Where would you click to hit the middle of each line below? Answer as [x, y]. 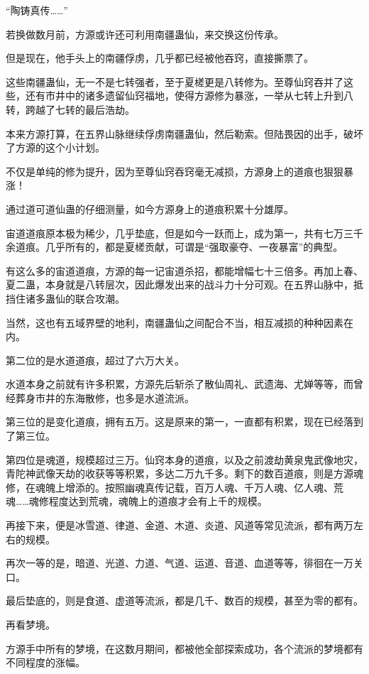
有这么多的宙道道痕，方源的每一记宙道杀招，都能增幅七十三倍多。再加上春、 [184, 270]
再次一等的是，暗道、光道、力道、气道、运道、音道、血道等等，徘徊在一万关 [184, 563]
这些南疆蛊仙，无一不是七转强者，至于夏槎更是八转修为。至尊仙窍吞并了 [175, 81]
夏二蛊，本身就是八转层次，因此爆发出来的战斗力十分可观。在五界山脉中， [180, 284]
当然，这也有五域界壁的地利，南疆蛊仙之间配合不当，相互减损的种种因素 [175, 322]
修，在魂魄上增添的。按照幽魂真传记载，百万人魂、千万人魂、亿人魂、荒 [175, 487]
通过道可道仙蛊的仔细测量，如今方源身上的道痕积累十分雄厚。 [150, 208]
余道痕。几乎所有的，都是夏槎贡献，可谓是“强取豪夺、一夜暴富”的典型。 [175, 247]
